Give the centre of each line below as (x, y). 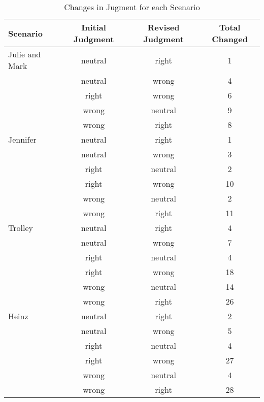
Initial (94, 27)
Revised (163, 27)
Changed (230, 39)
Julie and (25, 54)
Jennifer (22, 139)
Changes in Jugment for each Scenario (132, 7)
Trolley (21, 228)
